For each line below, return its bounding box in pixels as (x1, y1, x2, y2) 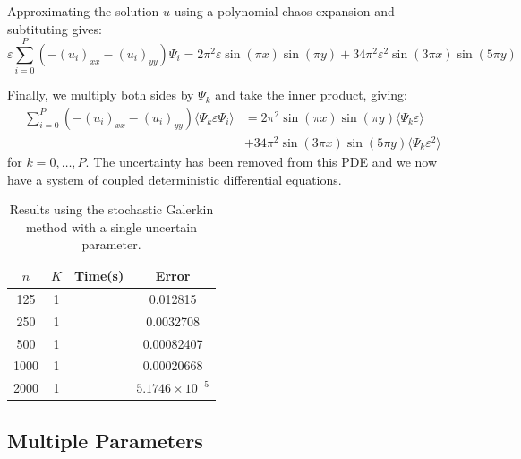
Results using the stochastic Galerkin (9, 200, 214, 219)
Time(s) (73, 266, 124, 285)
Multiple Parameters (7, 426, 203, 454)
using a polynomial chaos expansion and (174, 2, 395, 20)
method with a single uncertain (25, 217, 198, 236)
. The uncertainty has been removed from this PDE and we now (85, 152, 438, 171)
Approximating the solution (7, 2, 159, 20)
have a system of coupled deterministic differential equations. (7, 169, 342, 188)
